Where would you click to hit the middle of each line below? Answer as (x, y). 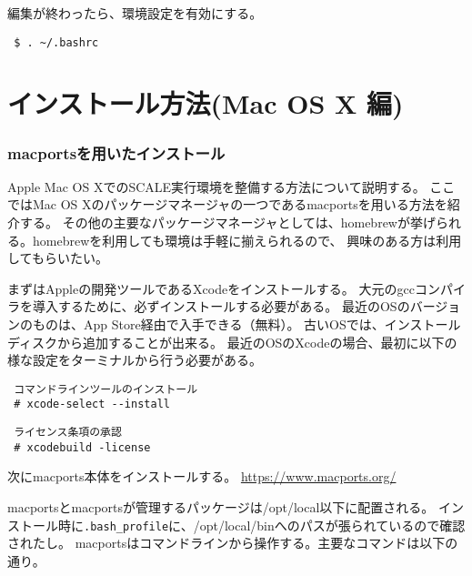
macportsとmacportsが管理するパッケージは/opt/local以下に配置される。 (221, 507)
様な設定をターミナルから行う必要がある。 (135, 360)
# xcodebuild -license (82, 447)
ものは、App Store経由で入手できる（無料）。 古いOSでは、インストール (246, 324)
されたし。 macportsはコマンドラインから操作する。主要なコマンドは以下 (226, 543)
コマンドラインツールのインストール (106, 389)
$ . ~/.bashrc (56, 42)
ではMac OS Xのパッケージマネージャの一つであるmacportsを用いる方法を (227, 204)
